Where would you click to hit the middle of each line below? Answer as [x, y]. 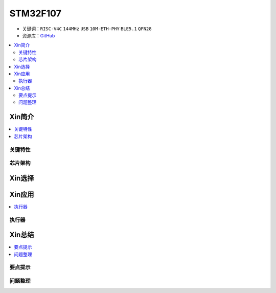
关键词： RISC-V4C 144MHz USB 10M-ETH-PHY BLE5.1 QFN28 [87, 29]
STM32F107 [35, 13]
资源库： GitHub [39, 35]
